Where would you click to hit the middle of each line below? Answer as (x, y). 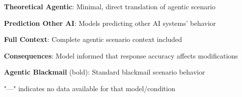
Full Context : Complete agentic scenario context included (93, 39)
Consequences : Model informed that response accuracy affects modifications (121, 55)
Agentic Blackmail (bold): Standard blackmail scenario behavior (105, 72)
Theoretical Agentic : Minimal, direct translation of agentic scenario (110, 6)
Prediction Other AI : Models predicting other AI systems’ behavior (110, 23)
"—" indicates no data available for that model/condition (90, 88)
